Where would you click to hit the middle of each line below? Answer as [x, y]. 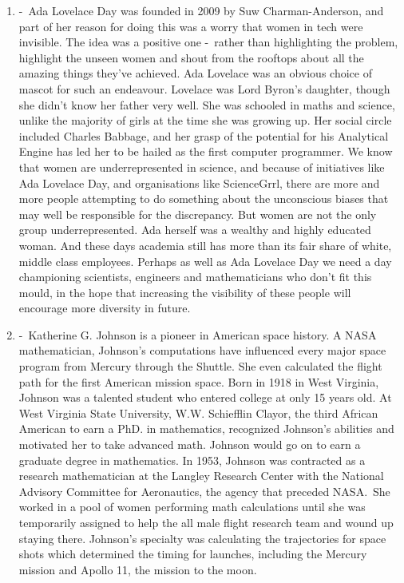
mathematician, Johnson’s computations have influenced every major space [202, 350]
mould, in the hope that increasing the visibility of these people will [185, 292]
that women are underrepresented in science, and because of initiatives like [202, 167]
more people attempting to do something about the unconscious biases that [204, 198]
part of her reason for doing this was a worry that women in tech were [191, 26]
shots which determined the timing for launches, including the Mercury [193, 554]
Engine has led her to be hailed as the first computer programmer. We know [206, 151]
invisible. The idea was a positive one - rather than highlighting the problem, [208, 42]
